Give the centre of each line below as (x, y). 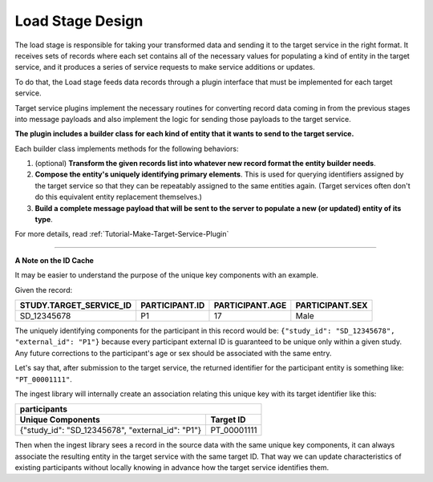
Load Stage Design (79, 21)
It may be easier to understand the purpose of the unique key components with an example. (166, 275)
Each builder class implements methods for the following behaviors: (127, 148)
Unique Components (60, 419)
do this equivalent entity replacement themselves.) (118, 197)
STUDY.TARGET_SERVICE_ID (76, 305)
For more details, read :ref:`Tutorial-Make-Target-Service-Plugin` (122, 234)
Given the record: (43, 290)
